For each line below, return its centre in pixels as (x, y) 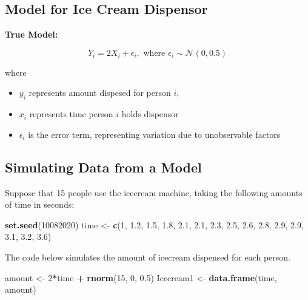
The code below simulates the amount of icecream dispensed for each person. (148, 257)
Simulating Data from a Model (103, 167)
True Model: (32, 34)
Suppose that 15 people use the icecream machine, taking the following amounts (154, 192)
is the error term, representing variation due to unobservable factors (154, 134)
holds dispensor (150, 114)
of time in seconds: (40, 204)
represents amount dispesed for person (100, 93)
